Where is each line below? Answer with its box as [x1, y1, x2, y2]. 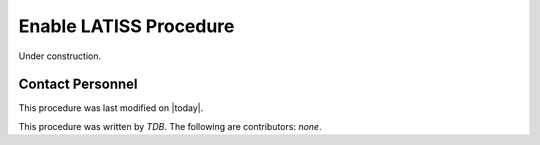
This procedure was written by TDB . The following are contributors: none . [18, 120, 322, 132]
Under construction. [18, 50, 102, 62]
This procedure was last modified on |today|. [18, 102, 204, 114]
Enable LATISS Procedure [18, 15, 235, 37]
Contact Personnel [18, 76, 138, 93]
